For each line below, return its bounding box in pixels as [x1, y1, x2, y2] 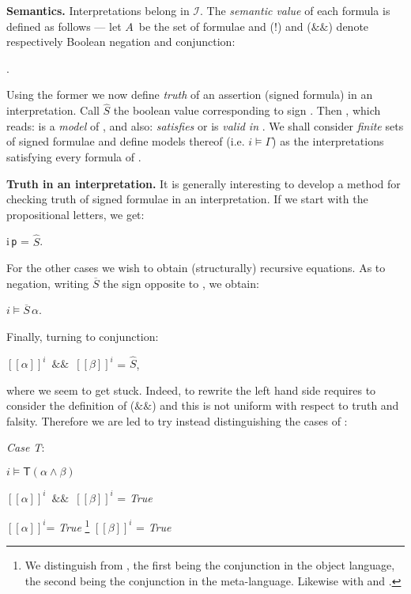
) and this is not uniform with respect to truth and [152, 397, 399, 414]
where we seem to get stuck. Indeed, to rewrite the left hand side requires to [6, 381, 376, 398]
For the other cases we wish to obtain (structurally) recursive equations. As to [6, 259, 386, 276]
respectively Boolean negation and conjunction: [6, 33, 236, 50]
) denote [328, 17, 369, 34]
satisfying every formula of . [6, 148, 141, 165]
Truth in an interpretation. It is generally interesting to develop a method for [6, 175, 401, 191]
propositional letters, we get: [6, 206, 145, 222]
